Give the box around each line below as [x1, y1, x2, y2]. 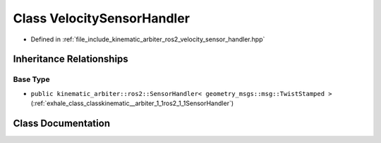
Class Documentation [13, 117, 111, 129]
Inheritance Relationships [13, 53, 128, 65]
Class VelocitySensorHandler [13, 11, 190, 26]
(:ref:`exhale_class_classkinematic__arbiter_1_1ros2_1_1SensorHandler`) [30, 99, 234, 108]
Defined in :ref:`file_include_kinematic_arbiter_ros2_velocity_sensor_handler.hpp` [30, 35, 265, 43]
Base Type [13, 74, 50, 84]
